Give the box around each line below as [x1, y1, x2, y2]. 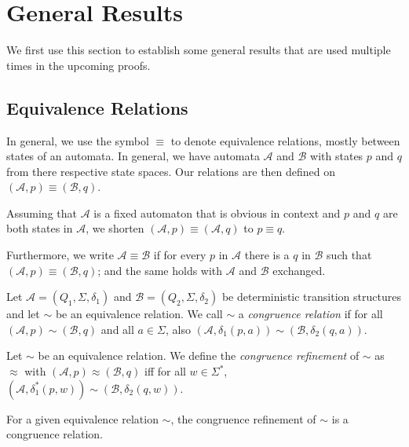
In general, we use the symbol [6, 132, 149, 148]
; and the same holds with [97, 262, 223, 278]
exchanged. [272, 262, 326, 278]
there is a [244, 247, 290, 263]
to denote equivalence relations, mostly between [170, 132, 400, 148]
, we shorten [86, 220, 144, 236]
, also [165, 321, 191, 337]
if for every [153, 247, 206, 263]
